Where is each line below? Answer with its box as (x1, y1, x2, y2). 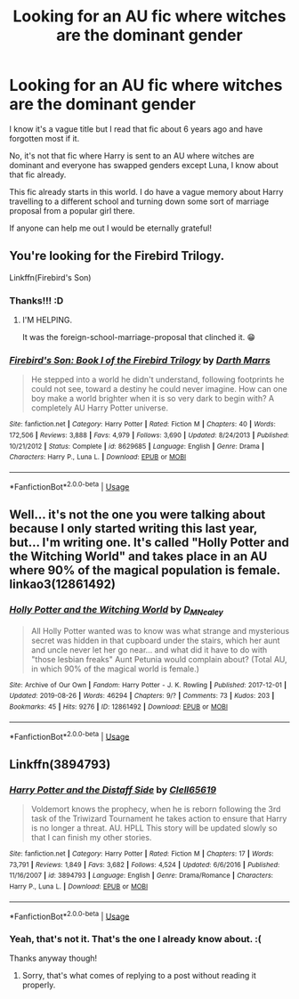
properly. (21, 979, 56, 990)
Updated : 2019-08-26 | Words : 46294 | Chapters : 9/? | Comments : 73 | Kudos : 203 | (9, 692, 275, 701)
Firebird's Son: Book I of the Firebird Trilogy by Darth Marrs (9, 353, 271, 366)
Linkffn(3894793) (9, 757, 111, 772)
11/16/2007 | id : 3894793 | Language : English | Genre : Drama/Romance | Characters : (9, 871, 274, 881)
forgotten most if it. (9, 133, 80, 143)
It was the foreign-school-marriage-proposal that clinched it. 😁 (21, 332, 256, 343)
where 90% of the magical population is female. (9, 563, 280, 578)
